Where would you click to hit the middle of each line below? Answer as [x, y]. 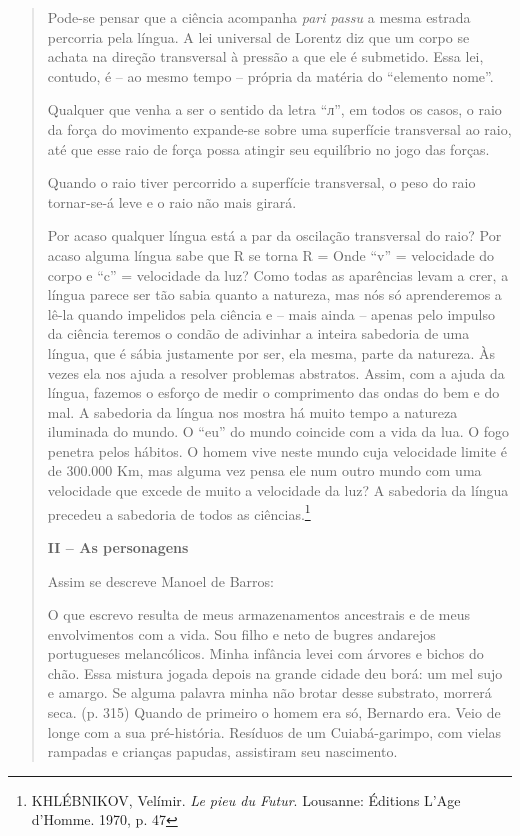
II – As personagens [118, 546]
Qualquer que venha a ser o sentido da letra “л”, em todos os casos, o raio [274, 109]
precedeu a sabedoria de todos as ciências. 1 [179, 512]
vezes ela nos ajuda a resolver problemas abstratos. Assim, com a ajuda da [276, 372]
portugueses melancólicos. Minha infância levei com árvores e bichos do [265, 653]
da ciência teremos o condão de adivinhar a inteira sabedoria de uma [258, 333]
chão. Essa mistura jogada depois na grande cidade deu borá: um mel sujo [275, 672]
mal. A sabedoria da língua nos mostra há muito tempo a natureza [252, 411]
